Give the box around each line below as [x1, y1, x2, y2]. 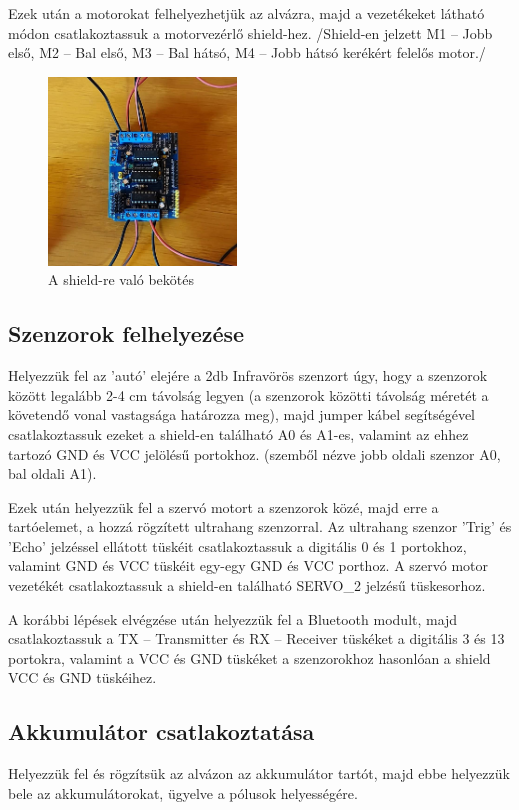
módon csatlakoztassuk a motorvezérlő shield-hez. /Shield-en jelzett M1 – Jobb [8, 22, 493, 43]
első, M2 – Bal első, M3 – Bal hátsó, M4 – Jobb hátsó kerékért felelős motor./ [8, 42, 486, 63]
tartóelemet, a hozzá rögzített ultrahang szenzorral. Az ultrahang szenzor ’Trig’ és [8, 516, 512, 537]
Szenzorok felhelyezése [8, 318, 245, 349]
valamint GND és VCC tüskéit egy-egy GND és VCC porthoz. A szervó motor [8, 555, 489, 576]
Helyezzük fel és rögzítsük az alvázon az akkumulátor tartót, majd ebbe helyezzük [8, 763, 510, 784]
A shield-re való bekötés [48, 269, 195, 290]
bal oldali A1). [8, 463, 97, 484]
